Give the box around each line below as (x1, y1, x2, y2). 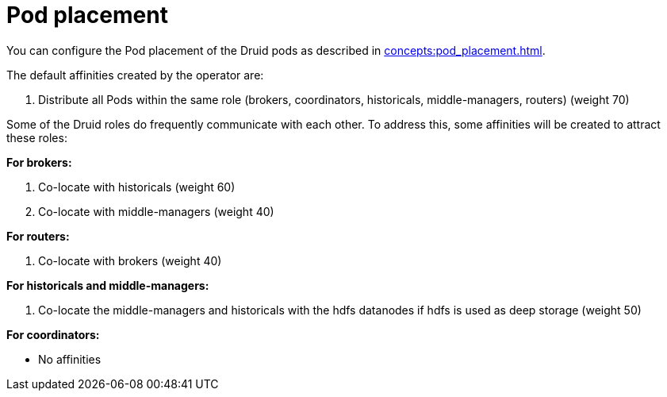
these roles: (6, 130, 67, 145)
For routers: (6, 229, 70, 243)
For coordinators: (6, 327, 100, 341)
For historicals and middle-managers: (6, 278, 209, 292)
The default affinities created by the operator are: (6, 67, 264, 82)
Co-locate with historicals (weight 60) (38, 179, 236, 194)
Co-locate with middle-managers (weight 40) (38, 204, 274, 218)
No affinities (38, 352, 102, 366)
